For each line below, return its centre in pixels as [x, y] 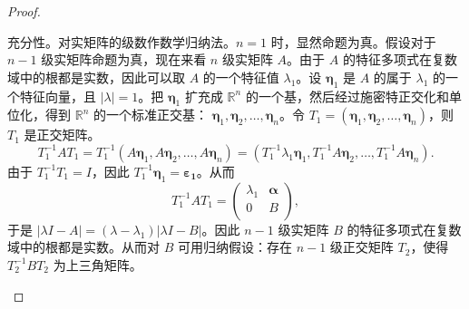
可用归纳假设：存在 [234, 247]
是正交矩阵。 [62, 135]
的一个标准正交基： [150, 115]
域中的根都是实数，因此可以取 [96, 77]
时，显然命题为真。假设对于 [353, 41]
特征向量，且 [58, 96]
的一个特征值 [241, 77]
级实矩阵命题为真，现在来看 [124, 59]
